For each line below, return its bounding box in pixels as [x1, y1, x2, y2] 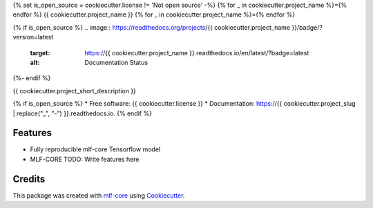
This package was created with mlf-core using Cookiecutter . [12, 191, 185, 200]
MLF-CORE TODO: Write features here [30, 155, 140, 163]
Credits [12, 173, 46, 185]
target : [30, 48, 50, 57]
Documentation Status [84, 58, 149, 66]
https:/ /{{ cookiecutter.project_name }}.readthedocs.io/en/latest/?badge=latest [84, 48, 309, 57]
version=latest [12, 33, 54, 41]
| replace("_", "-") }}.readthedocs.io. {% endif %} [12, 109, 152, 117]
